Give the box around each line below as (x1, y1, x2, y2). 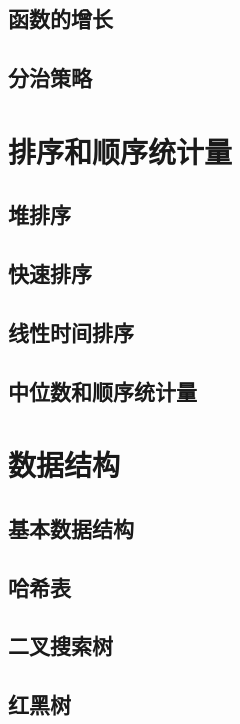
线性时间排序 (8, 316, 134, 347)
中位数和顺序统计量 (8, 375, 197, 406)
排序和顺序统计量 (8, 130, 233, 171)
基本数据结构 (8, 512, 134, 543)
